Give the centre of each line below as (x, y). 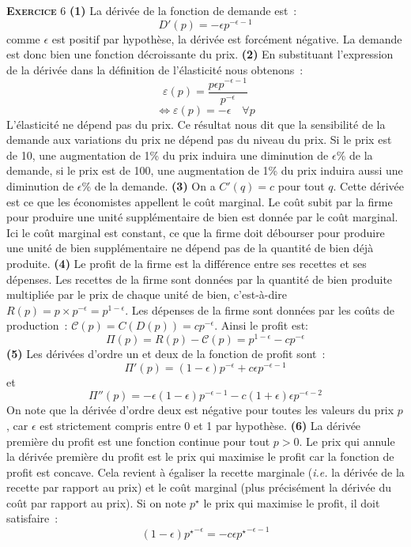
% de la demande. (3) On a (149, 185)
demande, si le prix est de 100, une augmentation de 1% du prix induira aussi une (205, 170)
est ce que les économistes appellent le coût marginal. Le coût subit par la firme (200, 201)
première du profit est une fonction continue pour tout (138, 441)
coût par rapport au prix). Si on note (96, 502)
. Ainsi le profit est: (262, 325)
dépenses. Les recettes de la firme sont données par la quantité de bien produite (200, 279)
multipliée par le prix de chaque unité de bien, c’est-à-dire (147, 294)
